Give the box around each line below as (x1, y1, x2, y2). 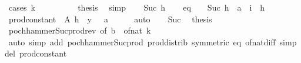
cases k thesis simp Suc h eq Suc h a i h (8, 1, 265, 13)
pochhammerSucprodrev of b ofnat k (8, 24, 151, 37)
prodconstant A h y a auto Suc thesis (8, 12, 212, 25)
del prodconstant (5, 47, 67, 59)
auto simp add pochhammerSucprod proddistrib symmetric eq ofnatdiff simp (8, 35, 297, 48)
